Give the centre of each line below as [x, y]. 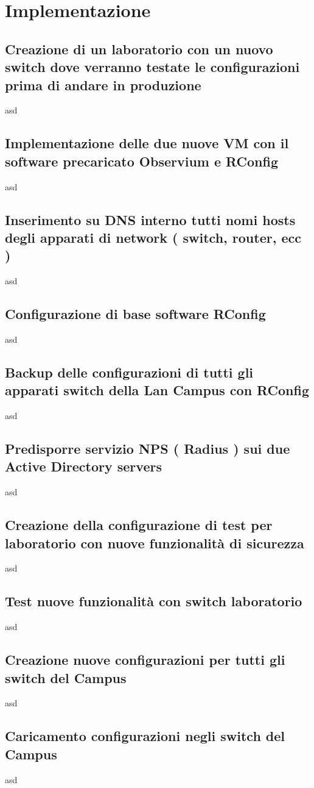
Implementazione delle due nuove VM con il [147, 143]
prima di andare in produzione [103, 84]
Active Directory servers [83, 466]
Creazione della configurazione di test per [139, 525]
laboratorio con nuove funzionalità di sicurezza [155, 543]
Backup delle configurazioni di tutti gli [129, 372]
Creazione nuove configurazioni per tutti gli [145, 660]
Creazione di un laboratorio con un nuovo [139, 48]
